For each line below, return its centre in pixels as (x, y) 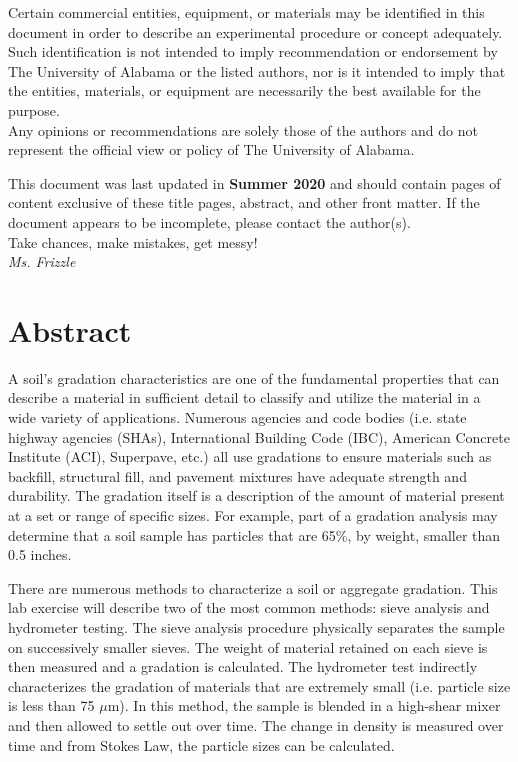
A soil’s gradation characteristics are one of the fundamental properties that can (254, 377)
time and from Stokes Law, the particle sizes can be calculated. (201, 744)
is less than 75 (51, 705)
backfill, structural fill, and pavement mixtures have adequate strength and (237, 475)
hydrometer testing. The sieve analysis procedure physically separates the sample (256, 626)
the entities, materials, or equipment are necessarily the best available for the (244, 90)
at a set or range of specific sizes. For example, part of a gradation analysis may (253, 515)
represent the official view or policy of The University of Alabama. (211, 149)
